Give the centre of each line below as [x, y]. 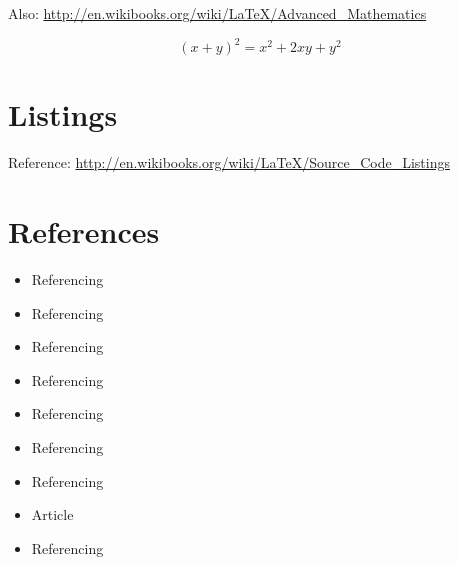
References [84, 231]
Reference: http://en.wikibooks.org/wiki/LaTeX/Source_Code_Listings [229, 162]
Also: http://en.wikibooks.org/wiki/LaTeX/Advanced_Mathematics [217, 13]
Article [52, 514]
